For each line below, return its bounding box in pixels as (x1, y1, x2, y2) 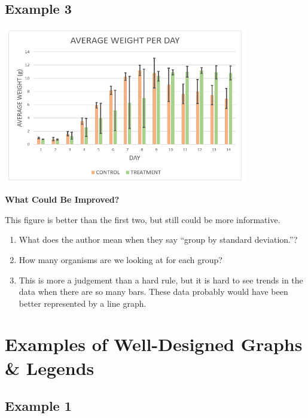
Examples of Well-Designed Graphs (5, 332, 303, 356)
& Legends (5, 355, 94, 380)
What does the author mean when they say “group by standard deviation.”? (19, 233, 298, 246)
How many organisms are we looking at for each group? (19, 253, 222, 266)
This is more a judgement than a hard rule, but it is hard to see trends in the (19, 273, 303, 286)
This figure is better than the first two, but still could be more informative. (5, 213, 280, 225)
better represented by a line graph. (19, 297, 147, 309)
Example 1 (5, 396, 72, 415)
